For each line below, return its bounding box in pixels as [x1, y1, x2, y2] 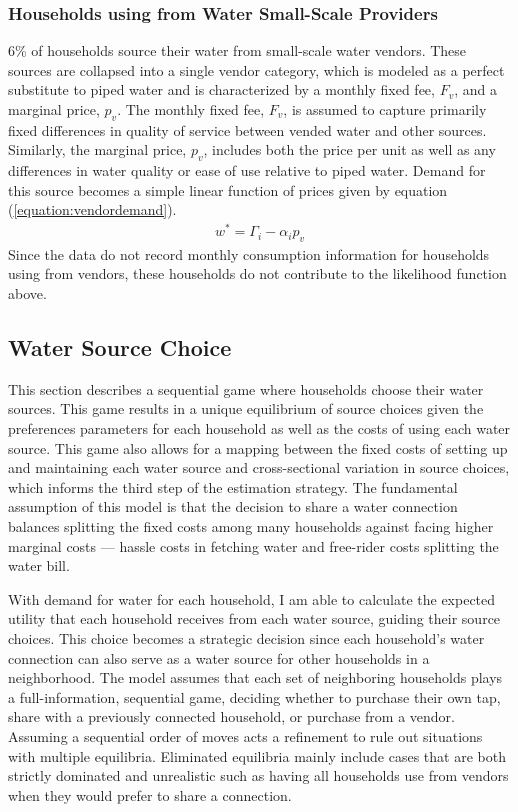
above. [8, 283, 47, 304]
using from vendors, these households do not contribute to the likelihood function [8, 263, 507, 284]
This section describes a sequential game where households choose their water [8, 378, 484, 399]
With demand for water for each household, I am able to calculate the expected [8, 588, 496, 609]
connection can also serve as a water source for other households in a [8, 647, 430, 668]
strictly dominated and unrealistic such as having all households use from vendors [8, 765, 509, 786]
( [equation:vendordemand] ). [8, 199, 177, 220]
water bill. [8, 555, 70, 576]
